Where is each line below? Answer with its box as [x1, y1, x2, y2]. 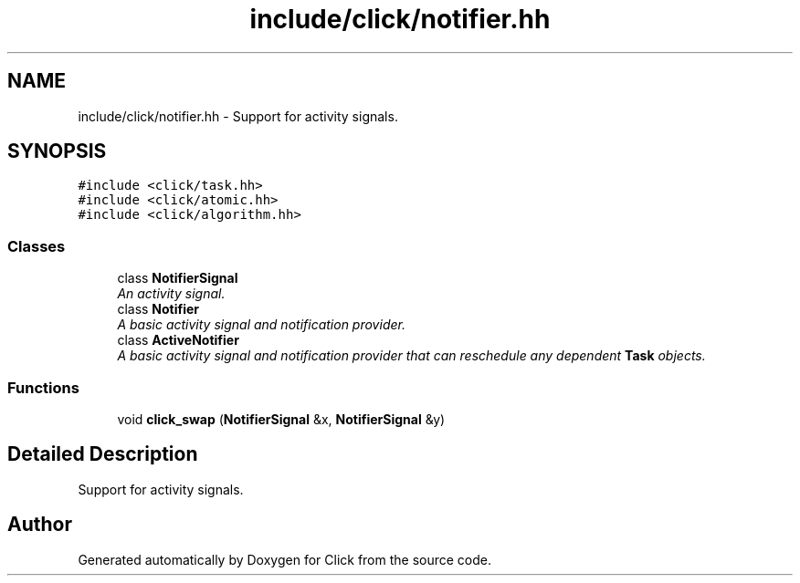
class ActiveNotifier [117, 332, 239, 349]
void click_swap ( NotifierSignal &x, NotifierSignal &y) [117, 411, 446, 427]
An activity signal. [117, 286, 226, 302]
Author [7, 513, 72, 536]
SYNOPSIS [7, 140, 107, 163]
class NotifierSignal [117, 270, 238, 286]
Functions [7, 378, 79, 397]
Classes [7, 236, 66, 255]
